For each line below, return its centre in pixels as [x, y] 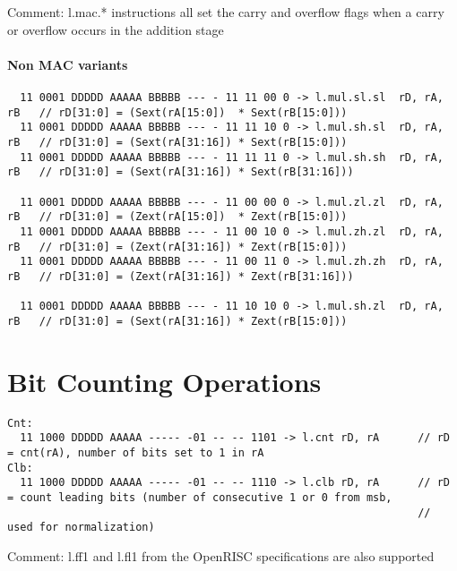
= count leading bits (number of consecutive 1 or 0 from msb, [200, 497]
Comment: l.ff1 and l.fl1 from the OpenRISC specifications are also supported [221, 555]
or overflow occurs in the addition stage [116, 29]
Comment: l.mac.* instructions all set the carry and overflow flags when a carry [226, 12]
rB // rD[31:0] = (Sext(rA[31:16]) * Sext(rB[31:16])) [181, 172]
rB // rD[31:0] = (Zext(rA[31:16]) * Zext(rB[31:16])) [181, 276]
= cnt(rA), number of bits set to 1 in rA [136, 452]
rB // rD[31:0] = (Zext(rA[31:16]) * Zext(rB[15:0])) [177, 247]
